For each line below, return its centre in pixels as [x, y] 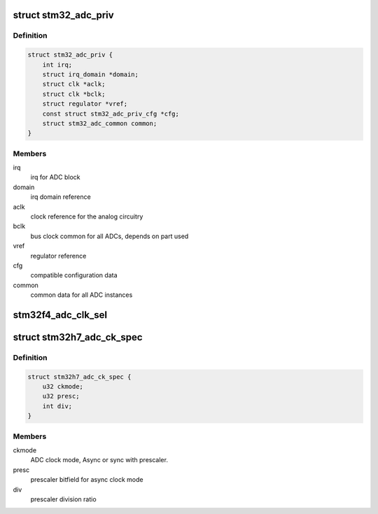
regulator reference [58, 256]
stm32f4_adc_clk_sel [60, 315]
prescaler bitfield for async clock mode [87, 480]
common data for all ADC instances [82, 295]
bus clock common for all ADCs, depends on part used [110, 236]
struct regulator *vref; [85, 104]
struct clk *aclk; [74, 84]
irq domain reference [61, 197]
